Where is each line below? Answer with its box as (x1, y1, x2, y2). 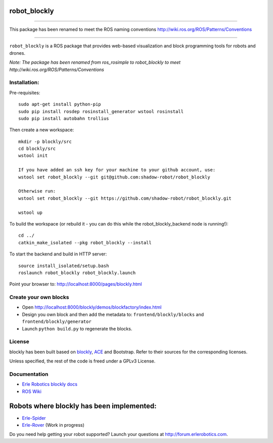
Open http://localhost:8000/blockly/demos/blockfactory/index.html (22, 304, 162, 310)
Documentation (9, 371, 49, 378)
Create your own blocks (9, 294, 69, 301)
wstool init (18, 153, 48, 159)
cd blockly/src (18, 146, 56, 152)
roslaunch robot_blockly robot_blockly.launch (18, 270, 136, 276)
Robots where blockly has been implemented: (9, 401, 157, 410)
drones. (9, 50, 25, 56)
